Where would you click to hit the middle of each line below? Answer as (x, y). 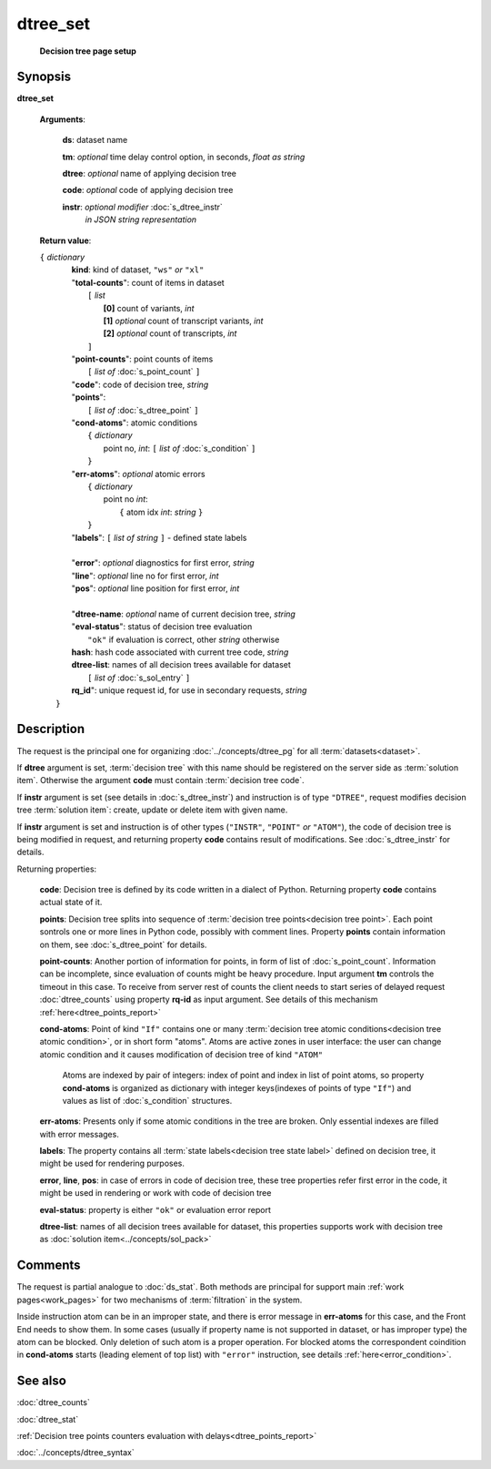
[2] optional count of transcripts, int (170, 333)
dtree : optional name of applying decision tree (149, 174)
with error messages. (80, 1134)
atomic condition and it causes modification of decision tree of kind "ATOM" (181, 1054)
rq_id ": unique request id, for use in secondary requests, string (189, 690)
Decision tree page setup (88, 51)
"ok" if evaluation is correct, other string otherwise (184, 639)
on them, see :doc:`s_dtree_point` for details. (123, 944)
